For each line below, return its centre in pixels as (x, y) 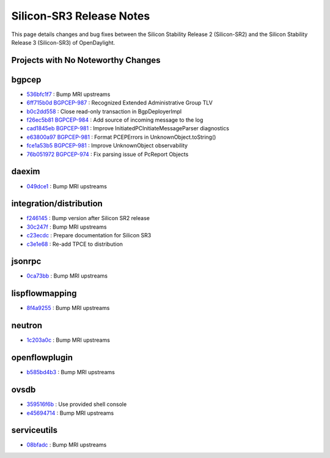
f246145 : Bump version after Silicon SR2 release (88, 218)
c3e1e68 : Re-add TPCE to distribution (75, 244)
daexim (26, 172)
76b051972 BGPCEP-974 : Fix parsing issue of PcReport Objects (108, 154)
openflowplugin (42, 358)
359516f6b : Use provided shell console (77, 404)
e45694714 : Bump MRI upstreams (70, 413)
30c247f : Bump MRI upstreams (67, 227)
